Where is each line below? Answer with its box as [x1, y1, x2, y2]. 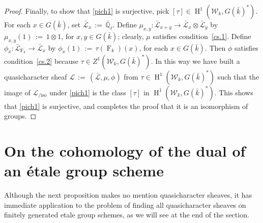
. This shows [214, 87, 253, 97]
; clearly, [118, 30, 144, 41]
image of [4, 87, 31, 97]
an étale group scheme [4, 160, 164, 181]
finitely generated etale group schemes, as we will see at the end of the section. [4, 209, 249, 220]
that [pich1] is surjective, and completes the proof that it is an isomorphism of [4, 100, 248, 111]
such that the [217, 71, 259, 82]
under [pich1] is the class [49, 87, 126, 97]
